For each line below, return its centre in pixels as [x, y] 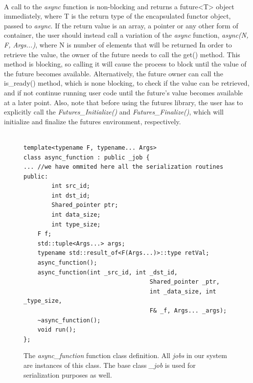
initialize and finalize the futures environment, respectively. [92, 121]
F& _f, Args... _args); [188, 311]
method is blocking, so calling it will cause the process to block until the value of [125, 64]
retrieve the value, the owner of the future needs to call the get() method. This [122, 54]
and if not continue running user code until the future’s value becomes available [124, 92]
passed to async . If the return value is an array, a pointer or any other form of [121, 25]
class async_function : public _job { [87, 157]
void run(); [57, 330]
